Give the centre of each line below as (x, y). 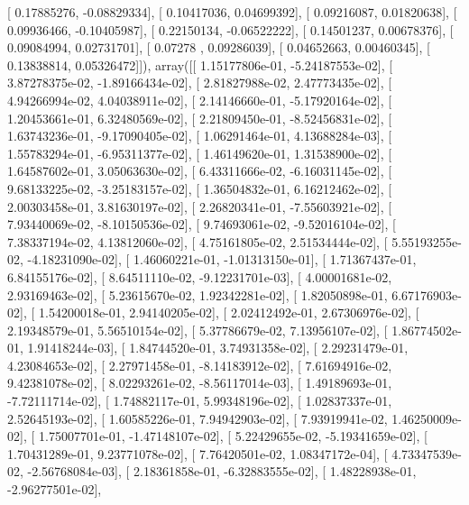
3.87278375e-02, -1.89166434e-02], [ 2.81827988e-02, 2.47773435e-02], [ (200, 83)
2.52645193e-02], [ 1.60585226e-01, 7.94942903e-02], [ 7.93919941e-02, (198, 418)
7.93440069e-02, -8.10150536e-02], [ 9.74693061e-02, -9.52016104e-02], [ (202, 224)
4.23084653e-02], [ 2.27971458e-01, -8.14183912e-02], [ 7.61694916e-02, (200, 365)
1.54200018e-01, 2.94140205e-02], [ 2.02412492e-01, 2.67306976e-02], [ (229, 312)
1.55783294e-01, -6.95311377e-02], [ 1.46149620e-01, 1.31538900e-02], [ (200, 153)
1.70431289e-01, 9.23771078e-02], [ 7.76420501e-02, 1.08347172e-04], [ (198, 453)
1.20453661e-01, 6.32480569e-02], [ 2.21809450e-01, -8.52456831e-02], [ (200, 118)
